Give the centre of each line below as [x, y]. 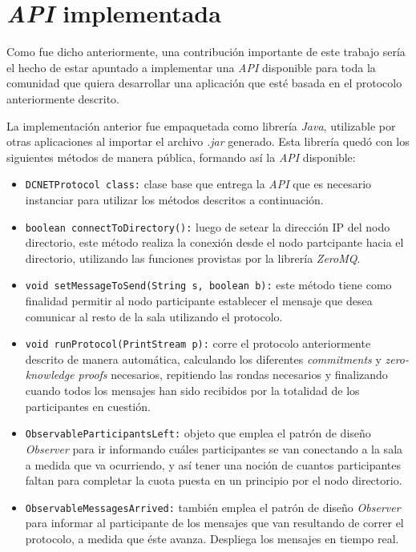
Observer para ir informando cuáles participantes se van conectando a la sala [214, 448]
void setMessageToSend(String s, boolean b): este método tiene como [208, 285]
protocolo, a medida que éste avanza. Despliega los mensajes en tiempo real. [212, 538]
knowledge [50, 375]
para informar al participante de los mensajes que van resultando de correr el [214, 523]
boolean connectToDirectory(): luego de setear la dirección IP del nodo [208, 226]
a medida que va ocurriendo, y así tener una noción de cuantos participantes [213, 464]
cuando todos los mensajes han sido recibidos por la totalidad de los [192, 391]
